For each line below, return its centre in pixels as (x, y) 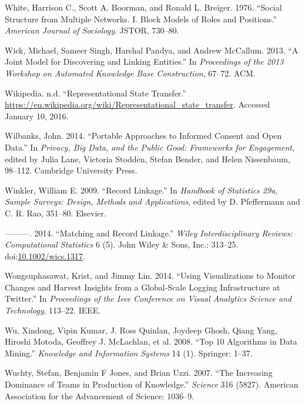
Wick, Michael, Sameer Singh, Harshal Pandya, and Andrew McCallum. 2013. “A (152, 50)
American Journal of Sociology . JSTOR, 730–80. (92, 30)
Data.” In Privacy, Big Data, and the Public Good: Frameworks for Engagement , (150, 147)
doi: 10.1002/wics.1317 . (45, 256)
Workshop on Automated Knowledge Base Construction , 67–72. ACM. (130, 73)
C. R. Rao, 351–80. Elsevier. (56, 213)
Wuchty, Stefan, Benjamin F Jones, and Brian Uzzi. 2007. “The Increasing (139, 373)
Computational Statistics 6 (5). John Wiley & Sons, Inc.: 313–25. (122, 244)
